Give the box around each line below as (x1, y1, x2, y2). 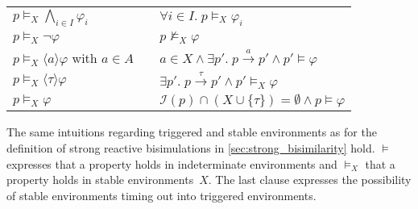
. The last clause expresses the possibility (208, 171, 412, 188)
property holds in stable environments (6, 171, 194, 188)
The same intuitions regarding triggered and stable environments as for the (6, 123, 377, 140)
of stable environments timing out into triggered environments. (6, 186, 317, 203)
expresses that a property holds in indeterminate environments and (6, 155, 337, 172)
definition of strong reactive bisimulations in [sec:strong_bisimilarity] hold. (6, 139, 375, 156)
